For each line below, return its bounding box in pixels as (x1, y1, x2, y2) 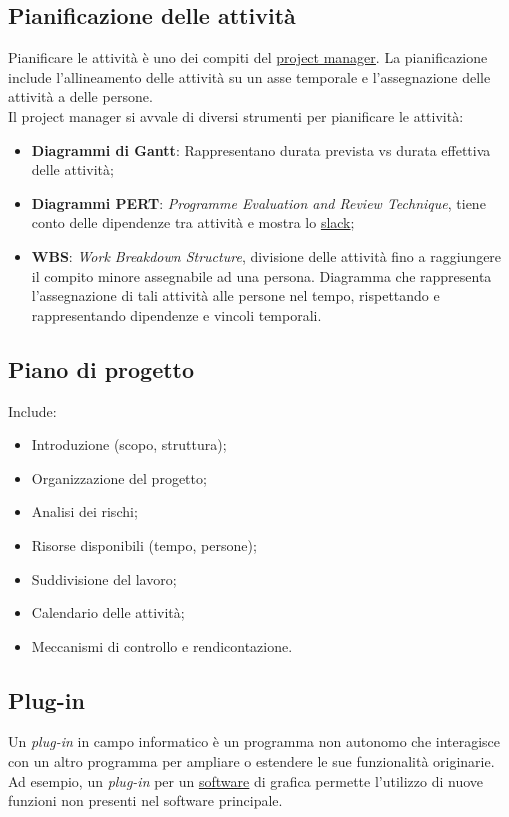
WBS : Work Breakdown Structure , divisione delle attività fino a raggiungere (31, 245, 502, 266)
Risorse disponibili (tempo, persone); (31, 534, 257, 555)
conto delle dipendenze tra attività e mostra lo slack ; (31, 212, 355, 233)
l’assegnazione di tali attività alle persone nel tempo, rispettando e (31, 285, 440, 306)
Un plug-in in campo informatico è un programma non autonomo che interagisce (8, 731, 501, 752)
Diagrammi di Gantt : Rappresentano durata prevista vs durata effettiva (31, 139, 491, 160)
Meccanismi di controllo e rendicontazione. (31, 635, 293, 656)
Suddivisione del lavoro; (31, 568, 177, 589)
